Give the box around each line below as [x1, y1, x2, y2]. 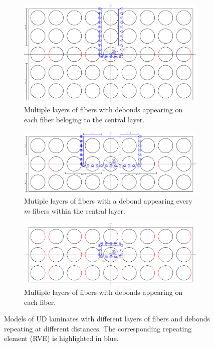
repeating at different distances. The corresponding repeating [4, 323, 192, 333]
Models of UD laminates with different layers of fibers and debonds [4, 313, 210, 324]
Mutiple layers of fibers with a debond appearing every [24, 196, 192, 206]
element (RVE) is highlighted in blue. [4, 333, 119, 343]
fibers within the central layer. [32, 205, 125, 216]
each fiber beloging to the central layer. [24, 114, 145, 125]
